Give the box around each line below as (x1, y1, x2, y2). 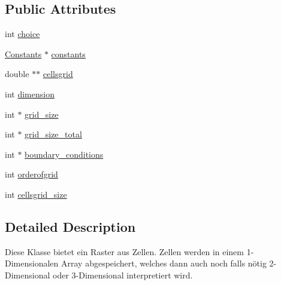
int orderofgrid (5, 168, 58, 180)
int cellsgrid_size (5, 188, 67, 200)
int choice (5, 27, 40, 40)
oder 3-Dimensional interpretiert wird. (52, 268, 193, 281)
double (5, 68, 29, 80)
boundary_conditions (25, 148, 104, 160)
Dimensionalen (5, 257, 59, 269)
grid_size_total (25, 128, 82, 140)
